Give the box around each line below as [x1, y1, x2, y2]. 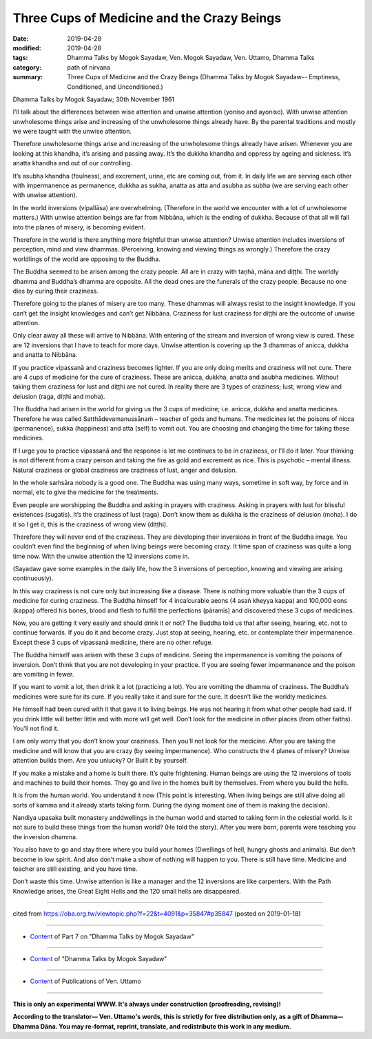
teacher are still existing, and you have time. [12, 865, 138, 873]
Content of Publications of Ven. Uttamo [30, 977, 141, 985]
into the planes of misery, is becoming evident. [12, 223, 146, 231]
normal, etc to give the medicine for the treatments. [12, 488, 158, 496]
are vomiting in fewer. [12, 670, 74, 678]
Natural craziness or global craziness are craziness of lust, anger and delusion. [12, 466, 238, 474]
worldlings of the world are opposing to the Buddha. [12, 255, 161, 263]
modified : [12, 43, 41, 52]
